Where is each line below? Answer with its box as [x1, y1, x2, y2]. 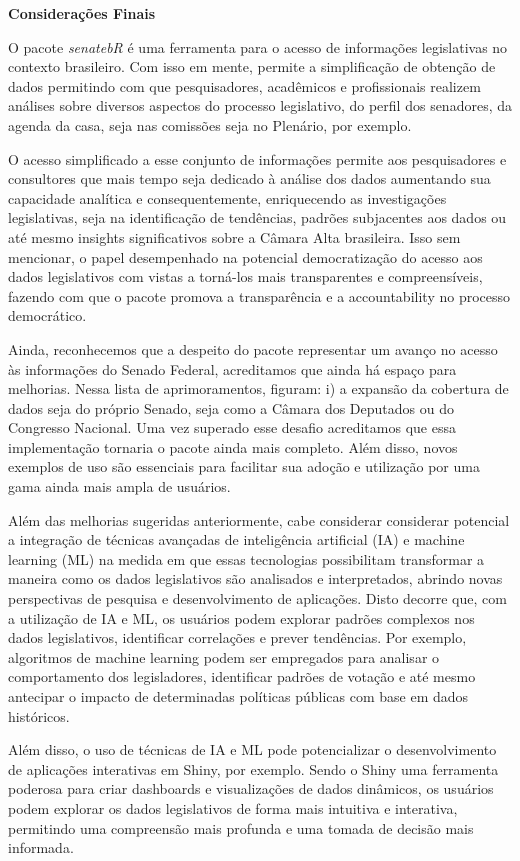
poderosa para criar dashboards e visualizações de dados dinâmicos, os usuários [8, 778, 494, 799]
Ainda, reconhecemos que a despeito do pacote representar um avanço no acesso [8, 338, 498, 359]
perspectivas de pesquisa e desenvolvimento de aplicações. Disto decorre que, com [8, 588, 507, 609]
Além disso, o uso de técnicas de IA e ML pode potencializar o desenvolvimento [8, 739, 497, 760]
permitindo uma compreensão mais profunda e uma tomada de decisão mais [8, 817, 474, 838]
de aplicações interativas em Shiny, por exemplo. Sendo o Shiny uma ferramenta [8, 758, 499, 779]
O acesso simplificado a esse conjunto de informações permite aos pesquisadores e [8, 148, 507, 169]
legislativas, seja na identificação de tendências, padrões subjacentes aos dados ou [8, 207, 507, 228]
